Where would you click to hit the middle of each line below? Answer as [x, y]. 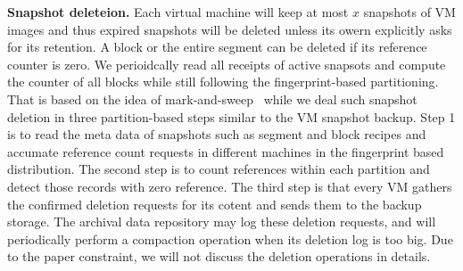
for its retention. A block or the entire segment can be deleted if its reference [217, 47]
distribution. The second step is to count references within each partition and [219, 169]
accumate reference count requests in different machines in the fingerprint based [226, 151]
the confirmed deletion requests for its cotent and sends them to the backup [215, 204]
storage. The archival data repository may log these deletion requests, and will [222, 222]
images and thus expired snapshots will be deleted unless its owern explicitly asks [230, 29]
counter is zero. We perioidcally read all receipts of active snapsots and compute [227, 64]
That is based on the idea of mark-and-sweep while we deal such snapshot [212, 99]
